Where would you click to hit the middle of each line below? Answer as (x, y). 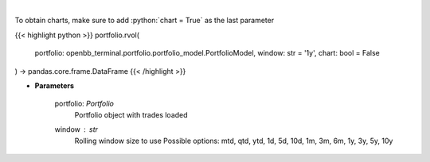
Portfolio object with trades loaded (131, 114)
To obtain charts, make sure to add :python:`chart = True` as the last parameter (145, 21)
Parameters (55, 85)
